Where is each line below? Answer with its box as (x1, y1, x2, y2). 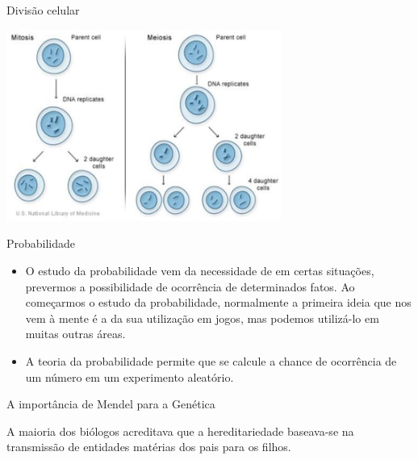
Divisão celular (6, 2, 80, 18)
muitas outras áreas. (25, 325, 126, 342)
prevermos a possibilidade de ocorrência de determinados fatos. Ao (25, 278, 355, 295)
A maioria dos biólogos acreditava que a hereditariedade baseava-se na (6, 422, 354, 439)
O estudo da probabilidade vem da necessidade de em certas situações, (25, 261, 374, 278)
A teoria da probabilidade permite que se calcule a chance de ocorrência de (25, 352, 397, 369)
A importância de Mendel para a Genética (6, 395, 215, 412)
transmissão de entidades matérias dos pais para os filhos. (6, 438, 291, 455)
